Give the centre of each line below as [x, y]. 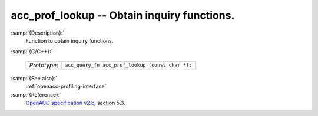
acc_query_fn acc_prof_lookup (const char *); [129, 65]
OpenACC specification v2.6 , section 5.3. [76, 103]
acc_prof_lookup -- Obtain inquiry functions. [123, 15]
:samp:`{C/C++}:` [32, 52]
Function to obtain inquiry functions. [69, 40]
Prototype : [44, 65]
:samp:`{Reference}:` [36, 94]
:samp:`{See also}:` [34, 78]
